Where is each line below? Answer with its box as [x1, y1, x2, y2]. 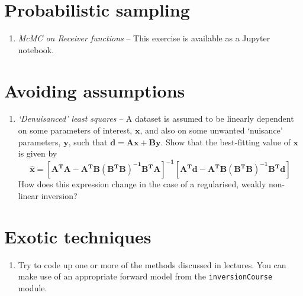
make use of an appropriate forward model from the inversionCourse [18, 270, 273, 282]
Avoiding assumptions [4, 78, 185, 102]
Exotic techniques [4, 224, 151, 248]
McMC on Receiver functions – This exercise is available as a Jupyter [18, 32, 270, 44]
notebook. [18, 43, 54, 56]
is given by [18, 147, 57, 160]
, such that [68, 135, 108, 148]
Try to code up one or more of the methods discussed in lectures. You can [18, 258, 286, 271]
